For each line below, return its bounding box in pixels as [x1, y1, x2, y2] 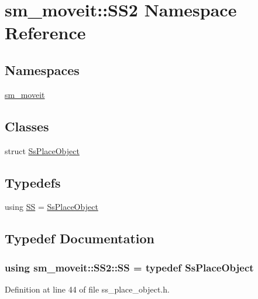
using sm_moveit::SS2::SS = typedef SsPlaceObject [5, 260, 254, 274]
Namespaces [5, 60, 80, 79]
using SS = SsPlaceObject [5, 201, 98, 213]
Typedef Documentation [5, 229, 154, 247]
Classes [5, 117, 49, 135]
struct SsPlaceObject [5, 144, 80, 157]
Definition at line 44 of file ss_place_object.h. [5, 283, 170, 295]
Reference [5, 21, 86, 45]
